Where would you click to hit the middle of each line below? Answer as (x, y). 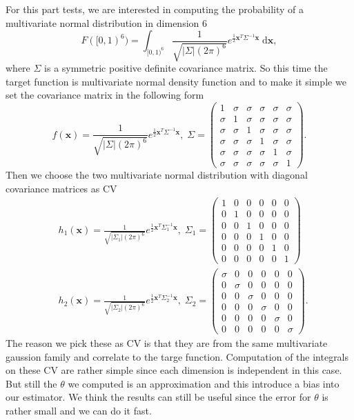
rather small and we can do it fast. (79, 410)
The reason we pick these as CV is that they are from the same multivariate (167, 342)
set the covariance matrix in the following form (105, 95)
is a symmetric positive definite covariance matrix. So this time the (186, 68)
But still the (31, 383)
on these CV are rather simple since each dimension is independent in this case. (174, 370)
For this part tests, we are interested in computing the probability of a (155, 9)
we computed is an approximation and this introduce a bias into (204, 383)
